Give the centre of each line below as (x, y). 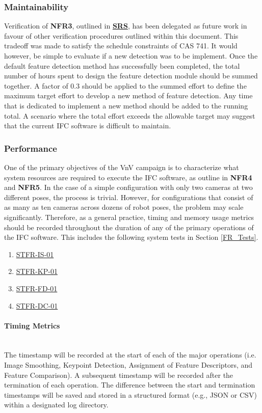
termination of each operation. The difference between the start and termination (130, 385)
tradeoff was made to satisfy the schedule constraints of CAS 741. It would (121, 46)
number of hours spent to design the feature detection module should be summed (131, 76)
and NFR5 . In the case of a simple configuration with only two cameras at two (128, 187)
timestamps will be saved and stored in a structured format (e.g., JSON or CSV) (130, 394)
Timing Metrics (32, 325)
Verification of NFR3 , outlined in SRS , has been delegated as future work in (126, 26)
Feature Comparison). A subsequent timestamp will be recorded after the (119, 375)
